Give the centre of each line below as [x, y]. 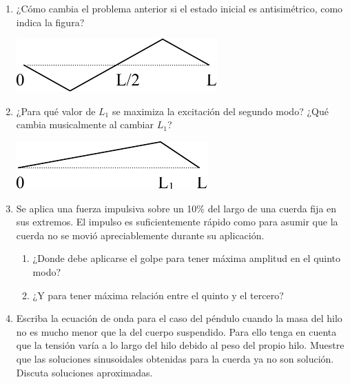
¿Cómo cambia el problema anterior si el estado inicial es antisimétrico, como [179, 8]
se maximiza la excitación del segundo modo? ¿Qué [220, 111]
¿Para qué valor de [56, 111]
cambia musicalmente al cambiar [85, 124]
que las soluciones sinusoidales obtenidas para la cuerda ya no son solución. [175, 358]
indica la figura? [50, 22]
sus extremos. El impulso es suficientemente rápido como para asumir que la [177, 222]
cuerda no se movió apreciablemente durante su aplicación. [140, 235]
